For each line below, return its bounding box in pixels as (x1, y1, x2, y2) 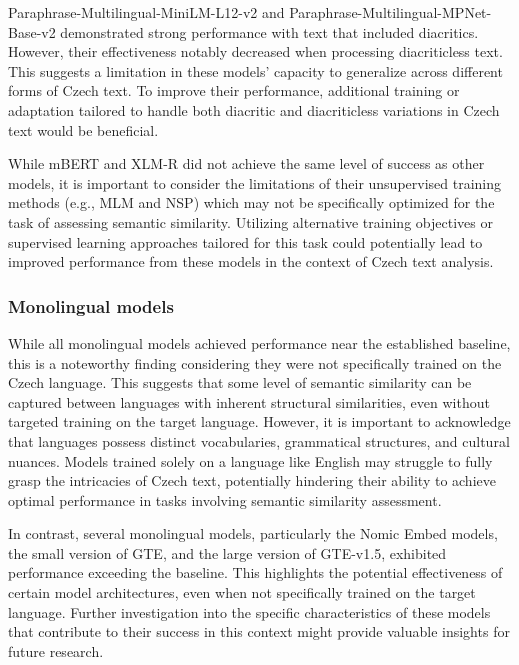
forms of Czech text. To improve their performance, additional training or (8, 80, 460, 101)
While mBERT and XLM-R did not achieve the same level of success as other (8, 153, 485, 174)
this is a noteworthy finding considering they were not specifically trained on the (8, 352, 502, 373)
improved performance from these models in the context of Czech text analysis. (8, 251, 494, 272)
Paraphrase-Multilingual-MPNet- (289, 2, 492, 22)
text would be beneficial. (8, 119, 159, 140)
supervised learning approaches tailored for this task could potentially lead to (8, 231, 483, 252)
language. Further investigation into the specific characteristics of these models (8, 601, 491, 622)
